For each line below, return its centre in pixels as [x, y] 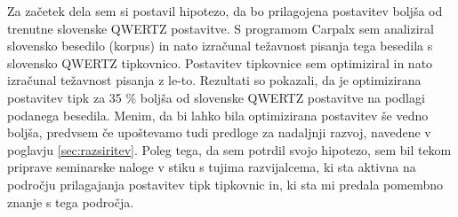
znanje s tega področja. [71, 201]
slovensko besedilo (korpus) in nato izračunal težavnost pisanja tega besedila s [220, 46]
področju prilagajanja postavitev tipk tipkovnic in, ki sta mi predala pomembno [225, 184]
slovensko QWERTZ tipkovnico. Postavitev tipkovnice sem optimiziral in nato [220, 62]
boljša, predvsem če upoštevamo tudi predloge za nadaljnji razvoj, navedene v [219, 132]
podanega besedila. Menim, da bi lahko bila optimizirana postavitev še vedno [218, 115]
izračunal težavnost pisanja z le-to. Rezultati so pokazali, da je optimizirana [214, 80]
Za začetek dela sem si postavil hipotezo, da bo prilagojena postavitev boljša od [225, 11]
